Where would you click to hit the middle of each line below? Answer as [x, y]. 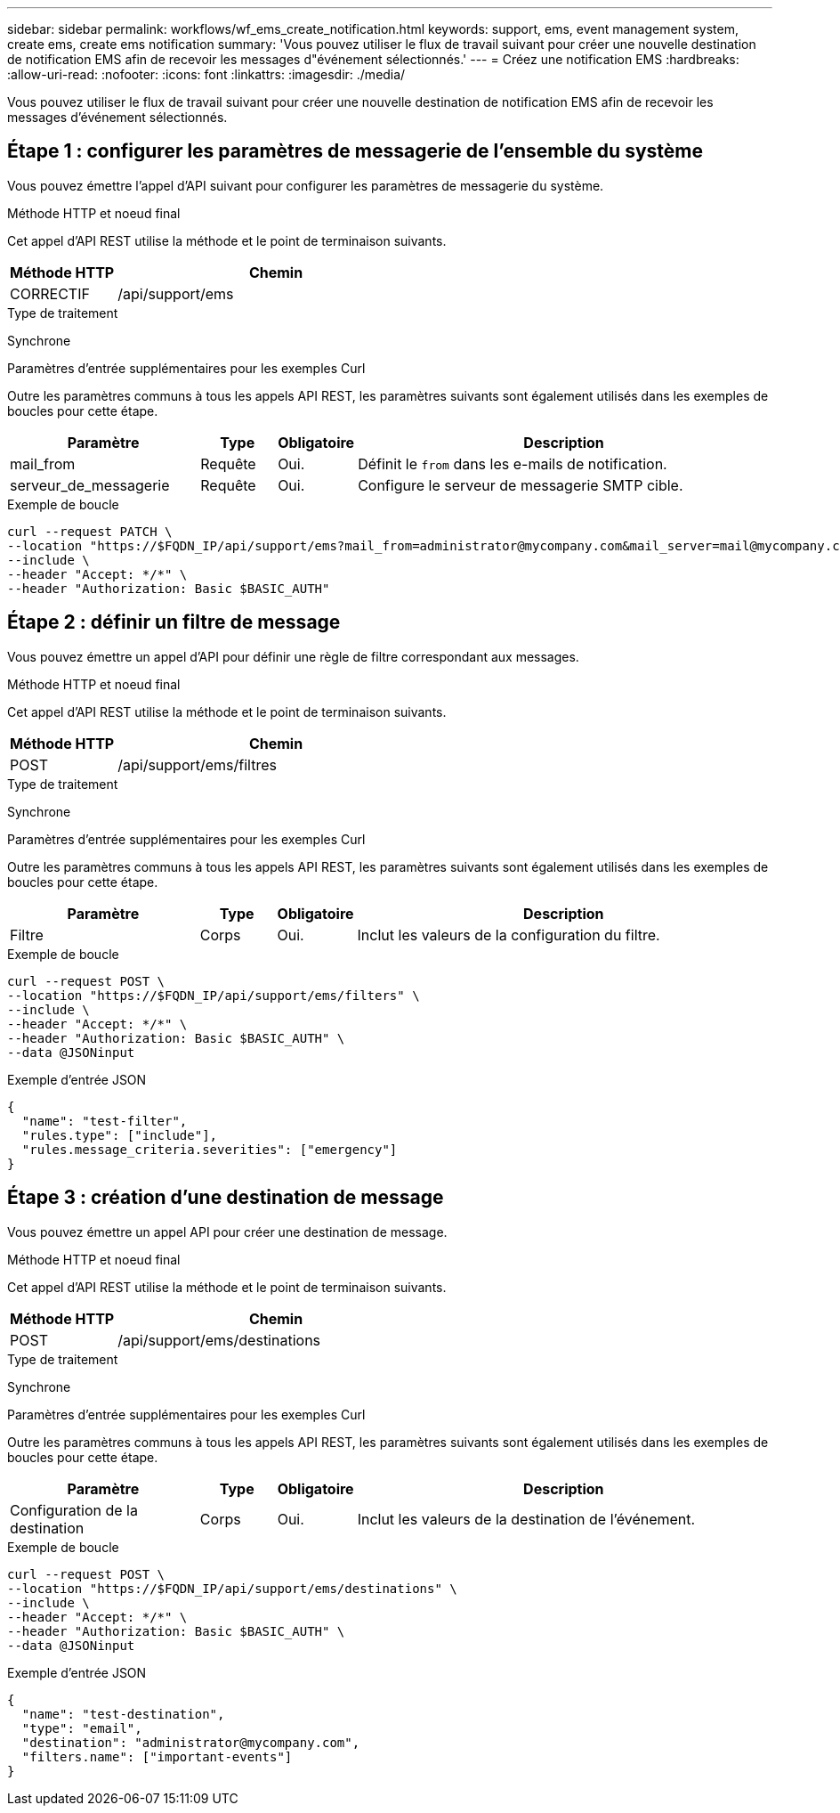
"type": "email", [82, 1728]
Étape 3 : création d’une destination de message [226, 1198]
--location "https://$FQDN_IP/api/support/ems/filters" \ [214, 995]
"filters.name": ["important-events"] [157, 1756]
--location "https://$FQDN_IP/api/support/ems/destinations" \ [232, 1588]
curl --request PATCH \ [90, 531]
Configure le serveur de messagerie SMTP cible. [521, 485]
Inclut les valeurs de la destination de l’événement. [526, 1519]
